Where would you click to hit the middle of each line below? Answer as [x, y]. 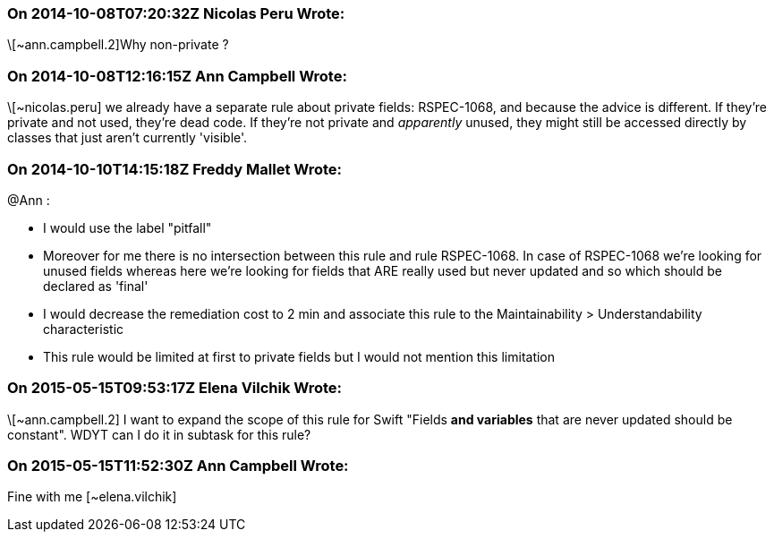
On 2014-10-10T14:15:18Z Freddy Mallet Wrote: [174, 169]
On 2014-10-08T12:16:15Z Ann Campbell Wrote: [177, 76]
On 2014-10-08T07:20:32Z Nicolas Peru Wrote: [176, 13]
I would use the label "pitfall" [128, 227]
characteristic [84, 329]
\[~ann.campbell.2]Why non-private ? [118, 45]
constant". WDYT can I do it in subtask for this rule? [159, 434]
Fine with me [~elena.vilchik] [92, 497]
